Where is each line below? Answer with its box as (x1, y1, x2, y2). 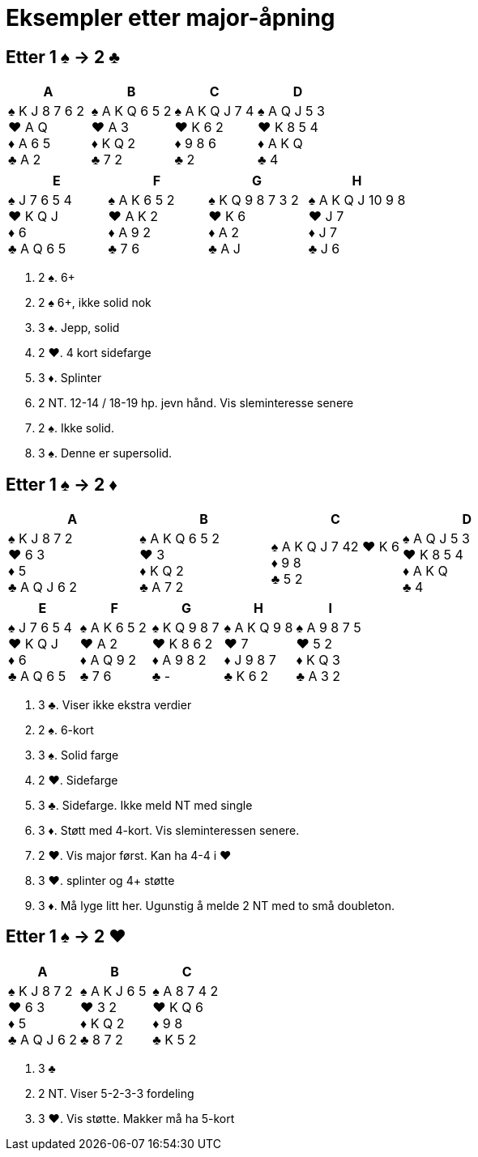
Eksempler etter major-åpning (6, 4, 335, 32)
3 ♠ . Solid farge (38, 748, 119, 763)
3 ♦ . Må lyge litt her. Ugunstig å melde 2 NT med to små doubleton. (38, 899, 395, 913)
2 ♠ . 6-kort (38, 723, 94, 738)
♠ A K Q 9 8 (224, 619, 293, 636)
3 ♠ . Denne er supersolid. (38, 446, 173, 461)
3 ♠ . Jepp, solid (38, 321, 120, 335)
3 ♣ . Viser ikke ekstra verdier (38, 698, 192, 712)
